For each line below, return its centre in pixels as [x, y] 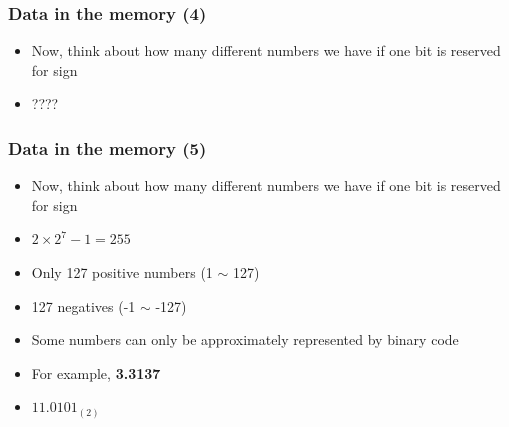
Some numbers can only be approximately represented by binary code [245, 339]
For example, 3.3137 [96, 372]
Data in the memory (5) [107, 147]
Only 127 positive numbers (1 [122, 272]
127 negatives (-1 [83, 305]
